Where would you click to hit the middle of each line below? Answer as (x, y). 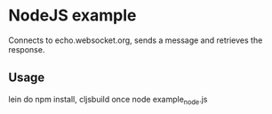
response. (27, 49)
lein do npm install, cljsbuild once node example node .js (108, 100)
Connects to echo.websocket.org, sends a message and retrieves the (136, 40)
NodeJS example (72, 16)
